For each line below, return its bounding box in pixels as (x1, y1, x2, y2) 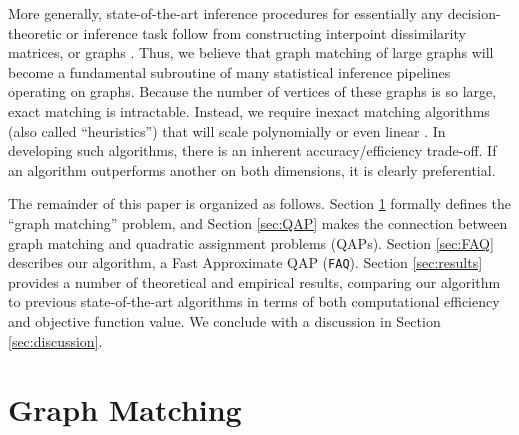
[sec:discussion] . (8, 330, 103, 351)
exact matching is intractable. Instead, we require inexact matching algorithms (8, 100, 490, 121)
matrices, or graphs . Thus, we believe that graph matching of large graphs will (8, 42, 494, 63)
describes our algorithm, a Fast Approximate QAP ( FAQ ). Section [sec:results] (8, 252, 483, 273)
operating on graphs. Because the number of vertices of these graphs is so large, (8, 81, 497, 102)
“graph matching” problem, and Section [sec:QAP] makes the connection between (8, 212, 508, 233)
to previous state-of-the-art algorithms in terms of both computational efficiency (8, 291, 500, 312)
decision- (447, 3, 501, 23)
